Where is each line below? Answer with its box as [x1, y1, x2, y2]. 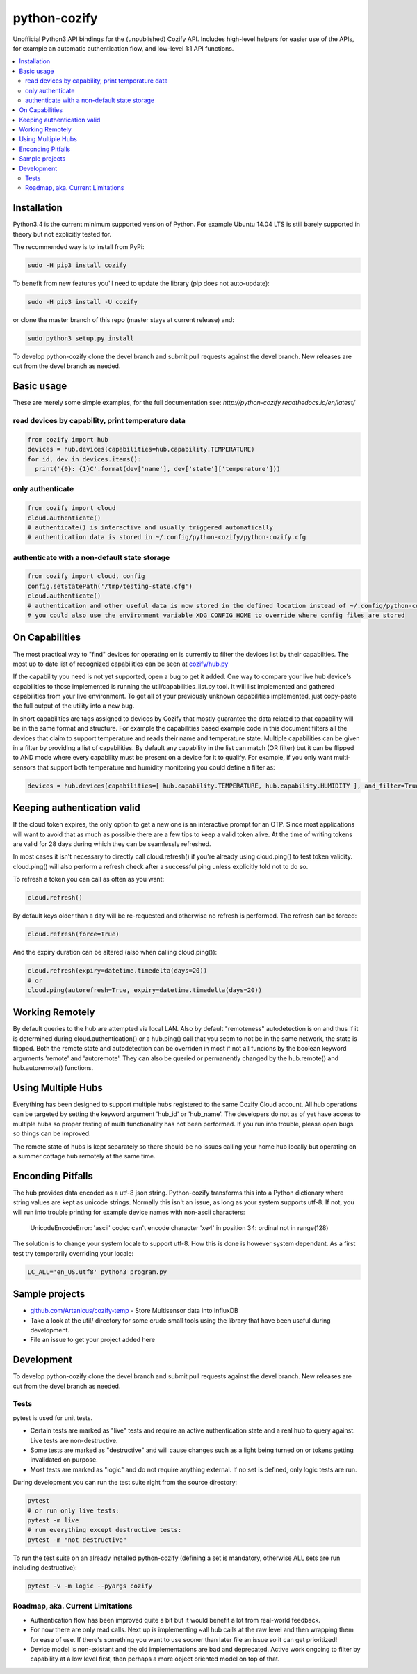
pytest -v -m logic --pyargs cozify [27, 1582, 153, 1590]
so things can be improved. [13, 1129, 91, 1138]
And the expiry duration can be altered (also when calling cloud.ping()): [13, 948, 218, 957]
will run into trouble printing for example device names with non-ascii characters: [13, 1208, 245, 1216]
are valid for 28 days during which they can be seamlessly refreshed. [13, 840, 211, 848]
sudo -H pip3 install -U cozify [27, 298, 138, 306]
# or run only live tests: [27, 1506, 120, 1515]
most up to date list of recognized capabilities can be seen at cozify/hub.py [13, 660, 229, 668]
